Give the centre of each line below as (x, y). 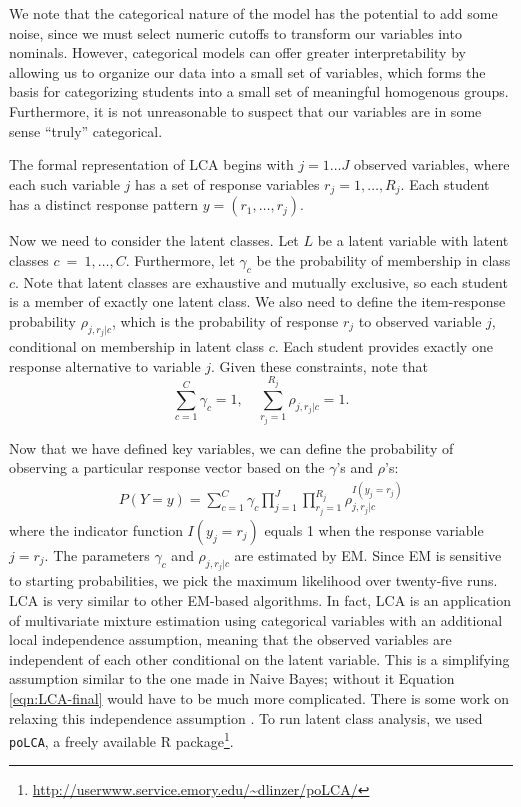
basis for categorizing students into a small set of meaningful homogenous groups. (259, 91)
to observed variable (420, 320)
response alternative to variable (105, 365)
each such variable (64, 183)
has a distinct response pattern (103, 204)
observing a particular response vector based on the (167, 467)
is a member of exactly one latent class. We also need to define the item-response (257, 301)
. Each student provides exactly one (383, 346)
